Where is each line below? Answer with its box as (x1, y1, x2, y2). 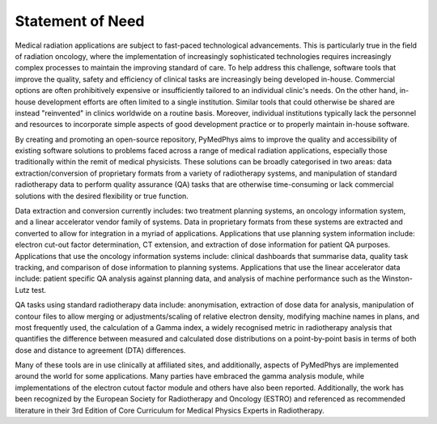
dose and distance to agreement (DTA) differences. (15, 345, 186, 355)
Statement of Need (15, 12, 145, 30)
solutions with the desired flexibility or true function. (15, 191, 189, 201)
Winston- (381, 273, 413, 283)
